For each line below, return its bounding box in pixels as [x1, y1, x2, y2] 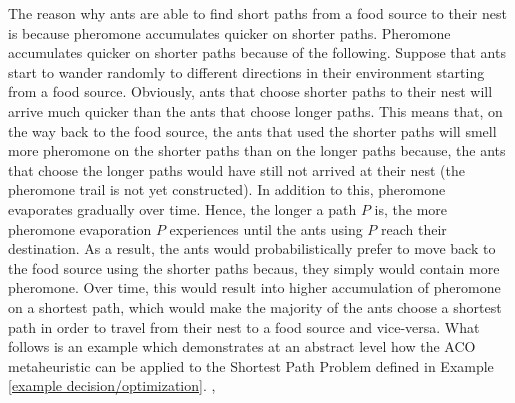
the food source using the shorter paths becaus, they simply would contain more [8, 257, 500, 278]
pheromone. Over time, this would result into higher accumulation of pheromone [8, 277, 501, 298]
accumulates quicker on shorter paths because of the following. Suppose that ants [8, 42, 506, 63]
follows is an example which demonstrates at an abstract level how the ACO [8, 336, 476, 357]
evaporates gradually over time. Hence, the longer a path [8, 198, 357, 219]
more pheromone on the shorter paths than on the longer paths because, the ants [8, 140, 506, 161]
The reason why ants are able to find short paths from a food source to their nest [8, 3, 507, 23]
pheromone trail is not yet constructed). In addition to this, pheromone [8, 179, 446, 200]
